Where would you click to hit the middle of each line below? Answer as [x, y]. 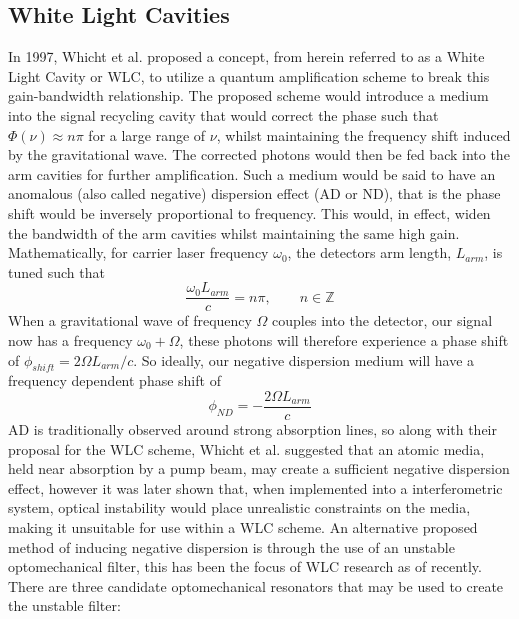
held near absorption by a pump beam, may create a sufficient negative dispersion [259, 468]
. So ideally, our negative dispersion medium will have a [304, 359]
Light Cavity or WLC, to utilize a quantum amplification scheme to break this [249, 75]
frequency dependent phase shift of [114, 380]
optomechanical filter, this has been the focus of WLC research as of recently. [245, 566]
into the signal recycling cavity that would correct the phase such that [223, 114]
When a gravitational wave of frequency [130, 320]
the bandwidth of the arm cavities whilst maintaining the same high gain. [234, 232]
